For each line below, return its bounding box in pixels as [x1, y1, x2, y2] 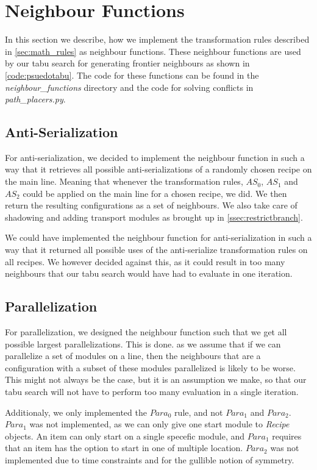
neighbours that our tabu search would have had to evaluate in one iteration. [5, 267, 293, 280]
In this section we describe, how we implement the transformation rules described [5, 33, 310, 46]
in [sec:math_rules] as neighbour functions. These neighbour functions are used [5, 45, 301, 57]
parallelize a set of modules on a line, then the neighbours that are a [5, 349, 261, 362]
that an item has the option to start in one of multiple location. [5, 441, 243, 454]
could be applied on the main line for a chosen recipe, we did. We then [23, 187, 287, 199]
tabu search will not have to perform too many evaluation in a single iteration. [5, 385, 299, 397]
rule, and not [174, 405, 223, 418]
